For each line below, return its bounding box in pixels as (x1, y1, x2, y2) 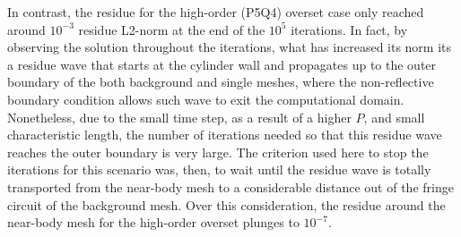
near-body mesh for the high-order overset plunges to (7, 213, 300, 232)
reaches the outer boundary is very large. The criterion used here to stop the (7, 142, 429, 161)
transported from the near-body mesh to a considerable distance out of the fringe (7, 177, 454, 196)
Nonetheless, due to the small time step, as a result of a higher (7, 107, 352, 126)
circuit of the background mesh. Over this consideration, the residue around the (7, 195, 446, 214)
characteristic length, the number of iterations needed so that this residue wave (7, 125, 442, 144)
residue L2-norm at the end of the (78, 20, 265, 38)
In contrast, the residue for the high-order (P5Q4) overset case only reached (7, 3, 424, 21)
